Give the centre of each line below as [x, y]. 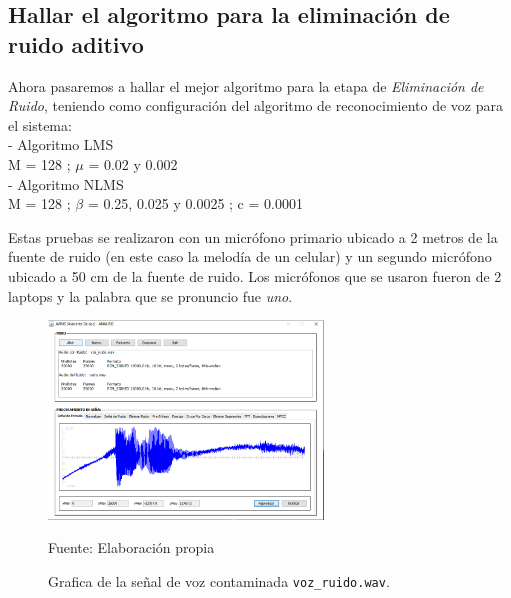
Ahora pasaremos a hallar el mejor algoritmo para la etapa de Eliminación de [246, 85]
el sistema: [40, 124]
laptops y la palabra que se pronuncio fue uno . [150, 295]
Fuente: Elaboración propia [131, 547]
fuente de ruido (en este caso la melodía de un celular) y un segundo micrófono [250, 256]
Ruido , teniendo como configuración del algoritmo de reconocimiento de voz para [255, 105]
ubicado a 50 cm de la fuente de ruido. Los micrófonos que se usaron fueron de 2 [255, 275]
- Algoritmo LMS [61, 144]
